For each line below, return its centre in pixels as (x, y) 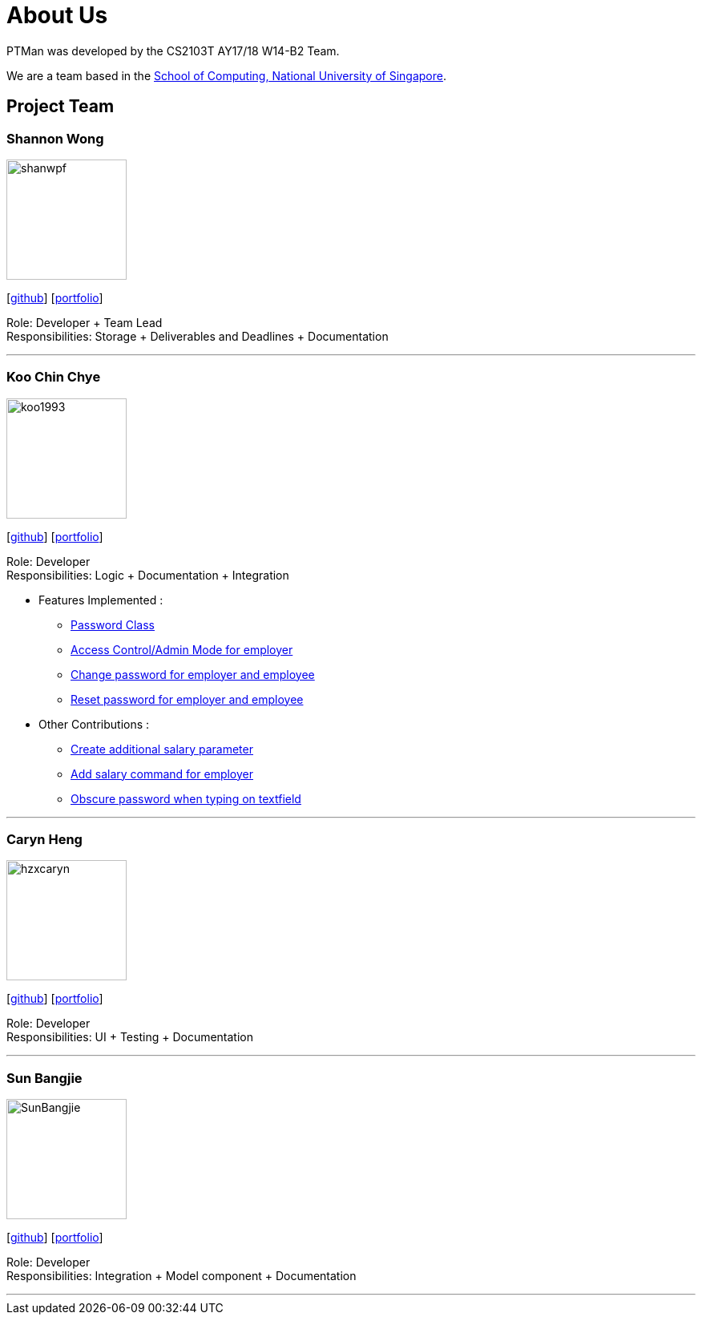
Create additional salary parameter (162, 749)
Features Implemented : (101, 600)
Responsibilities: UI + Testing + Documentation (130, 1037)
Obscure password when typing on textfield (186, 798)
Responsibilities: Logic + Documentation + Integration (148, 575)
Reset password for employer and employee (187, 699)
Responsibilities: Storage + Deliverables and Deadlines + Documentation (198, 336)
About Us (57, 15)
